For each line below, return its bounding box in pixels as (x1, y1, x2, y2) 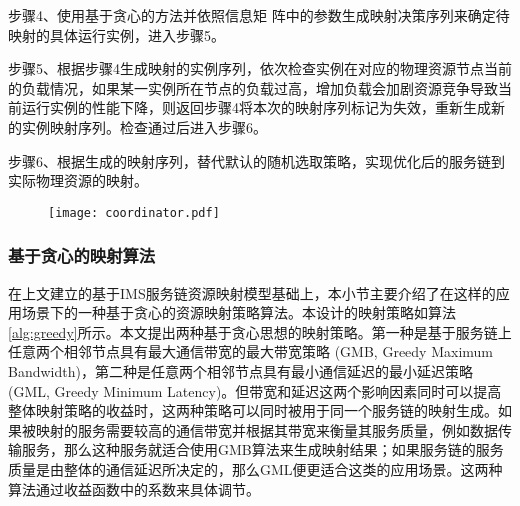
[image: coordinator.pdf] (48, 205, 220, 220)
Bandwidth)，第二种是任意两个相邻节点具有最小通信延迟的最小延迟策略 (8, 361, 473, 381)
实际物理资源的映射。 (8, 170, 148, 191)
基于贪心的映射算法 (8, 243, 156, 268)
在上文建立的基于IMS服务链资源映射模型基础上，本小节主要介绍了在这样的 (8, 282, 496, 303)
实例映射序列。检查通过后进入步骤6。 (21, 116, 267, 137)
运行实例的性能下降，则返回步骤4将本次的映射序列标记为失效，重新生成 (21, 97, 491, 118)
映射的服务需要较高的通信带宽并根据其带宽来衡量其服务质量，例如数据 (35, 419, 498, 440)
